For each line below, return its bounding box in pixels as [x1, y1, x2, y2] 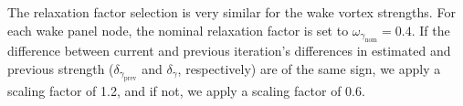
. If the [411, 20, 450, 39]
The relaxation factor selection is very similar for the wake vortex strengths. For [7, 3, 456, 21]
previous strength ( [7, 58, 114, 78]
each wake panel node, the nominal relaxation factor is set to [7, 20, 349, 39]
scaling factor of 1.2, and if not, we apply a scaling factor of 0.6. [7, 81, 365, 100]
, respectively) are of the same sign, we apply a [177, 58, 441, 78]
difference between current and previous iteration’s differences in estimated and [7, 41, 451, 59]
